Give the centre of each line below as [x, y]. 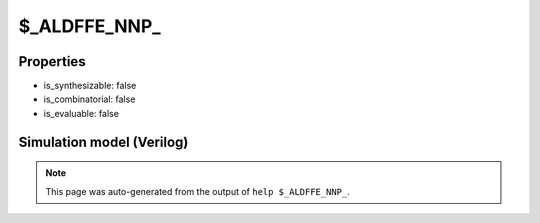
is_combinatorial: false [89, 99]
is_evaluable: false [81, 113]
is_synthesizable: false [90, 86]
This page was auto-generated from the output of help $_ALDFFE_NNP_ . [197, 191]
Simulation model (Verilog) [103, 141]
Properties [52, 61]
